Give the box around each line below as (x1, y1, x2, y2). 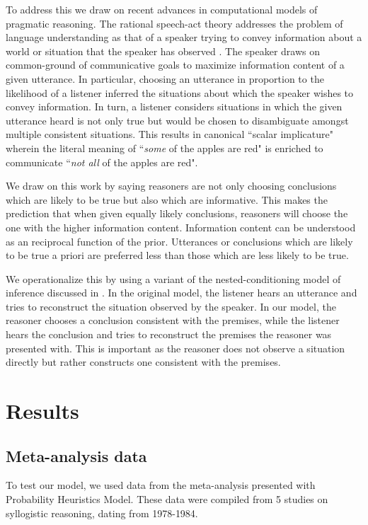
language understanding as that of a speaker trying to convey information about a (6, 30, 362, 45)
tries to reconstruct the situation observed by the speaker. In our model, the (6, 299, 336, 313)
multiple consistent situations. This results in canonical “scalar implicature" (6, 127, 333, 142)
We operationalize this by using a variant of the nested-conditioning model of (6, 271, 341, 286)
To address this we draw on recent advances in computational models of (6, 2, 318, 16)
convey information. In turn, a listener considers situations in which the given (6, 99, 343, 114)
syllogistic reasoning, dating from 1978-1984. (6, 505, 198, 520)
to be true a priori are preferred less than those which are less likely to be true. (6, 248, 349, 262)
